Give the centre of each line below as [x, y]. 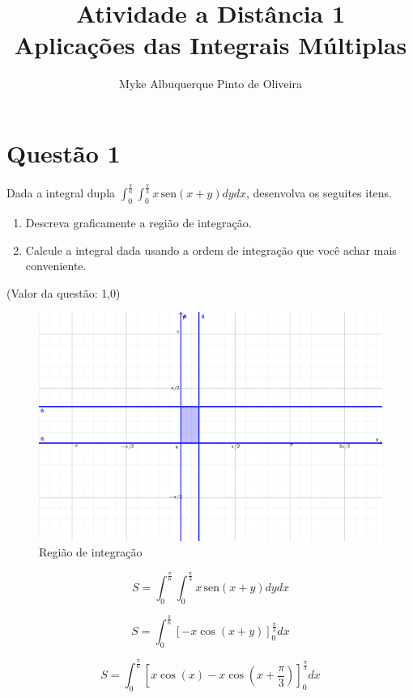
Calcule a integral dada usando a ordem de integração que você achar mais [211, 250]
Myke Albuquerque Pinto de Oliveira [211, 84]
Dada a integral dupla [61, 193]
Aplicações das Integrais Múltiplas [211, 45]
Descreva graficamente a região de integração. [138, 222]
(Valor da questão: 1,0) [64, 292]
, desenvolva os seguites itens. [319, 193]
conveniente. [56, 266]
